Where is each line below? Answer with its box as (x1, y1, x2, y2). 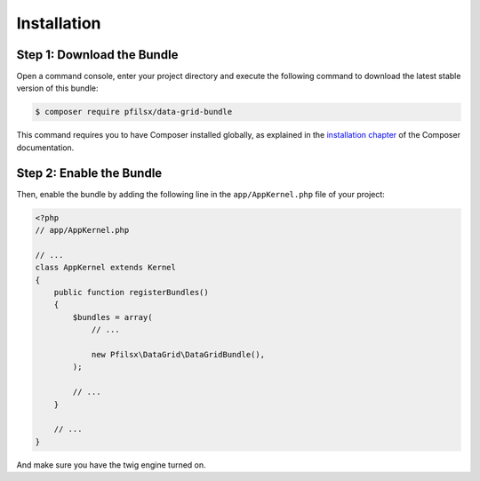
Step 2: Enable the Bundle (16, 165, 163, 180)
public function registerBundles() (53, 287, 209, 298)
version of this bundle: (16, 83, 99, 93)
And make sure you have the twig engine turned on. (16, 459, 206, 470)
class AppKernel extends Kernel (35, 262, 177, 273)
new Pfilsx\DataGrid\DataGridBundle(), (91, 349, 266, 359)
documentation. (16, 142, 75, 153)
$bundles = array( (72, 312, 153, 322)
